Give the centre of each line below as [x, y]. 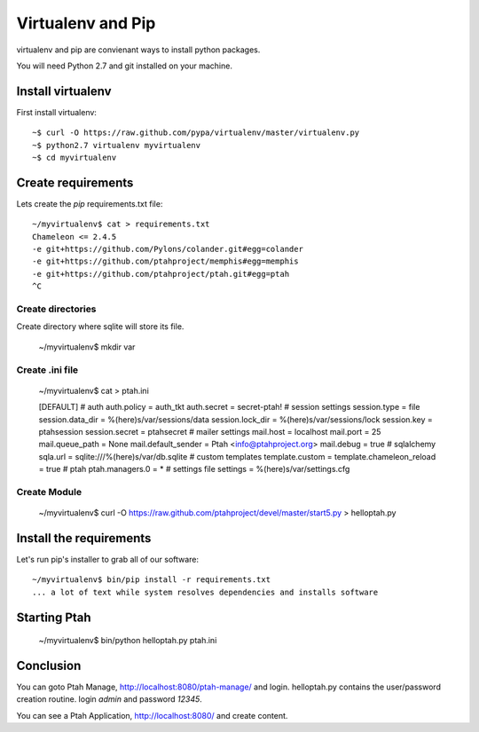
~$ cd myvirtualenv [75, 158]
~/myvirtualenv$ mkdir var [87, 347]
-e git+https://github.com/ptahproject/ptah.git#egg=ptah [161, 274]
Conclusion [49, 665]
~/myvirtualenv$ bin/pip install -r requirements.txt [151, 580]
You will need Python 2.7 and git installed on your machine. [124, 66]
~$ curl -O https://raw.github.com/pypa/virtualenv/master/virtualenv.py [196, 133]
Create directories [56, 309]
